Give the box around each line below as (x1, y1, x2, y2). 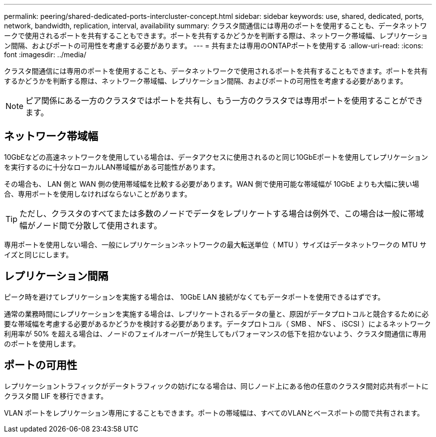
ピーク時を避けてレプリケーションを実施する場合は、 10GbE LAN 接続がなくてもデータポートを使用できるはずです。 (4, 292, 385, 301)
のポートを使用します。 (4, 339, 80, 348)
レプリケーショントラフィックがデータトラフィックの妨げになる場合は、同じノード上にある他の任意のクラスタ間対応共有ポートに (4, 381, 429, 390)
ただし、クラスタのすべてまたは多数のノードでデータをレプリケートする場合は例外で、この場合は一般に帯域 (19, 208, 424, 218)
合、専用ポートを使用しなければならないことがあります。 (4, 189, 192, 198)
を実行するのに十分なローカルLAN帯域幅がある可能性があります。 (4, 162, 219, 171)
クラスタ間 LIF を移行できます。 (4, 391, 108, 400)
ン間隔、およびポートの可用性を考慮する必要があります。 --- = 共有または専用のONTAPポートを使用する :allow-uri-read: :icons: (4, 41, 424, 50)
